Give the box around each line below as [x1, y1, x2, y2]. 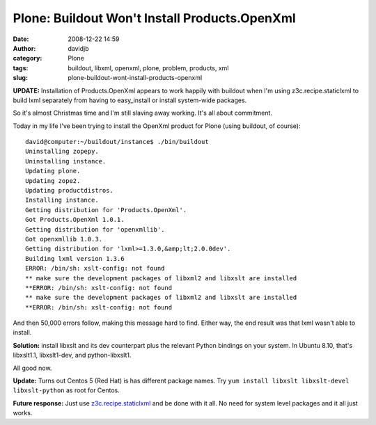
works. [13, 409, 33, 417]
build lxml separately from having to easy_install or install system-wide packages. [13, 96, 247, 104]
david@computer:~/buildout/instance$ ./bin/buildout [25, 138, 209, 146]
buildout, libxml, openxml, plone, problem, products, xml [68, 63, 229, 72]
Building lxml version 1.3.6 [25, 255, 125, 262]
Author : [13, 44, 36, 52]
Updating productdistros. [25, 186, 114, 195]
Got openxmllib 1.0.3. [25, 235, 103, 243]
